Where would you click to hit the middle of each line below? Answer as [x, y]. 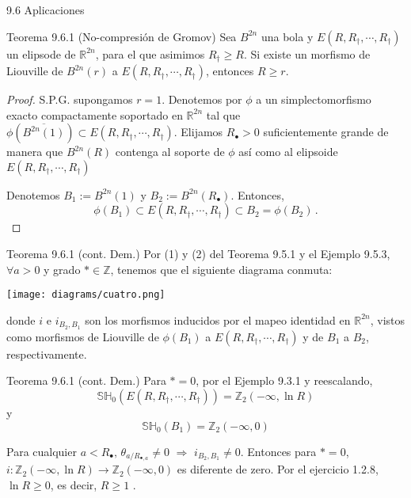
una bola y [287, 36]
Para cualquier [42, 451]
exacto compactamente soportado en [95, 114]
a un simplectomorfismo [314, 99]
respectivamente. [47, 354]
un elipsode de [41, 53]
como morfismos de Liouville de [83, 336]
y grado [62, 269]
